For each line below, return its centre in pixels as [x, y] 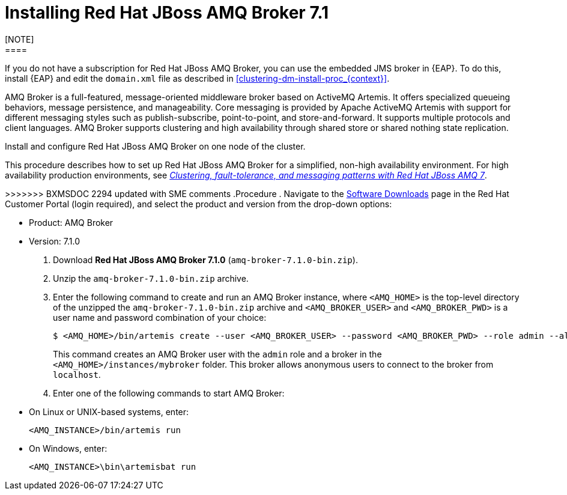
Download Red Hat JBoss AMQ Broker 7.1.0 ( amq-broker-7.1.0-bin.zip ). [205, 260]
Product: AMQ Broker [71, 222]
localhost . [77, 374]
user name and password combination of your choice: [160, 317]
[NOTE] [20, 39]
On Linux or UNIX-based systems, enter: [109, 411]
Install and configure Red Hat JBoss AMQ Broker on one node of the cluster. [155, 146]
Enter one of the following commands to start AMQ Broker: [169, 393]
